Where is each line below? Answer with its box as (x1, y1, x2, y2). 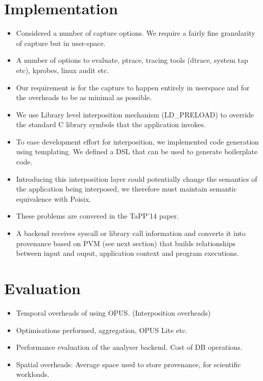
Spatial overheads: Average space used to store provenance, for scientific (16, 359, 241, 369)
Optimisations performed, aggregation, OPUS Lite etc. (16, 324, 187, 335)
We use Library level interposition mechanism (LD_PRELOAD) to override (16, 109, 254, 120)
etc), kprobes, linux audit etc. (16, 64, 109, 75)
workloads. (16, 369, 50, 379)
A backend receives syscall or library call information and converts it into (16, 228, 246, 239)
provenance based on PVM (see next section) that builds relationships (16, 237, 236, 248)
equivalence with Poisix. (16, 193, 91, 204)
